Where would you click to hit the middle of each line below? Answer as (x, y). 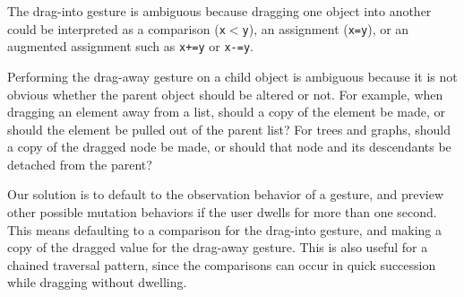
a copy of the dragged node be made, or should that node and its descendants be (229, 147)
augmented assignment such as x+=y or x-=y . (130, 46)
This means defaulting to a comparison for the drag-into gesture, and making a (225, 229)
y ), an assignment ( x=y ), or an (326, 28)
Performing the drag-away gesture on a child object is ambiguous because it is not (232, 76)
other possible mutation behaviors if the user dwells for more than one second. (222, 212)
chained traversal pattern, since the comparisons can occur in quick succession (222, 264)
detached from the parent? (80, 164)
